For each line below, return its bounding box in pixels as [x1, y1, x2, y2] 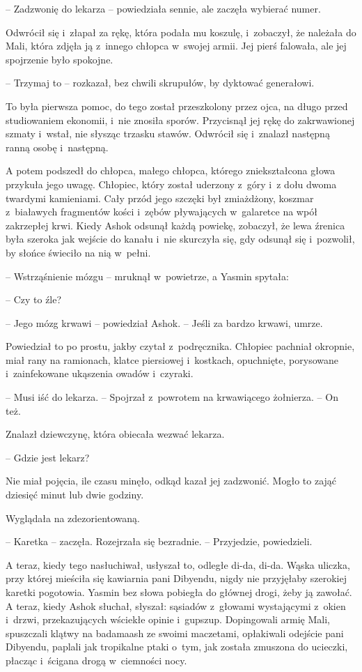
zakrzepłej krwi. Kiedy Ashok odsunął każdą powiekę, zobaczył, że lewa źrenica [6, 217, 345, 232]
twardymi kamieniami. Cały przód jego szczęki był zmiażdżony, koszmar [6, 190, 314, 205]
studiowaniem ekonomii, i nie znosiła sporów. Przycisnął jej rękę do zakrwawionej [6, 112, 355, 127]
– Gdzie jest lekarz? [6, 450, 90, 464]
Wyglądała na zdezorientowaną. [6, 510, 140, 525]
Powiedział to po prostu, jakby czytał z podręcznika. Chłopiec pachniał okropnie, [6, 339, 355, 353]
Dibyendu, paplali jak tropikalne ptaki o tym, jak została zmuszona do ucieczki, [6, 639, 348, 654]
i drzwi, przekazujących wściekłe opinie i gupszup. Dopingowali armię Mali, [6, 612, 331, 627]
